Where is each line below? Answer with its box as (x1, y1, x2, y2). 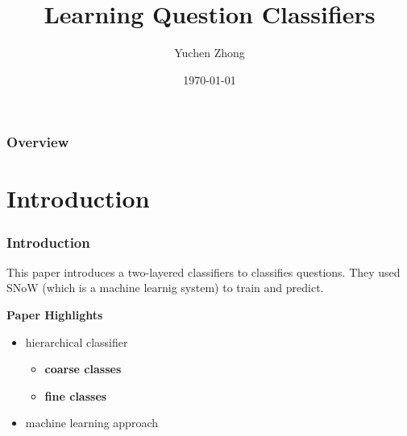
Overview (6, 132, 69, 152)
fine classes (44, 387, 107, 404)
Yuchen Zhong (174, 44, 245, 61)
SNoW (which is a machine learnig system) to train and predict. (6, 279, 324, 296)
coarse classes (44, 360, 122, 377)
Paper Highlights (6, 306, 103, 323)
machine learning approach (25, 414, 159, 431)
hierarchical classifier (25, 333, 128, 350)
